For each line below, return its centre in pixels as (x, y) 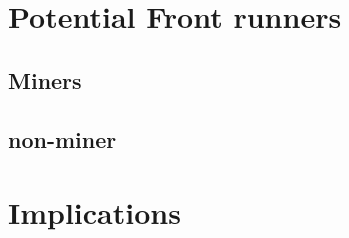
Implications (94, 212)
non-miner (62, 138)
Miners (45, 79)
